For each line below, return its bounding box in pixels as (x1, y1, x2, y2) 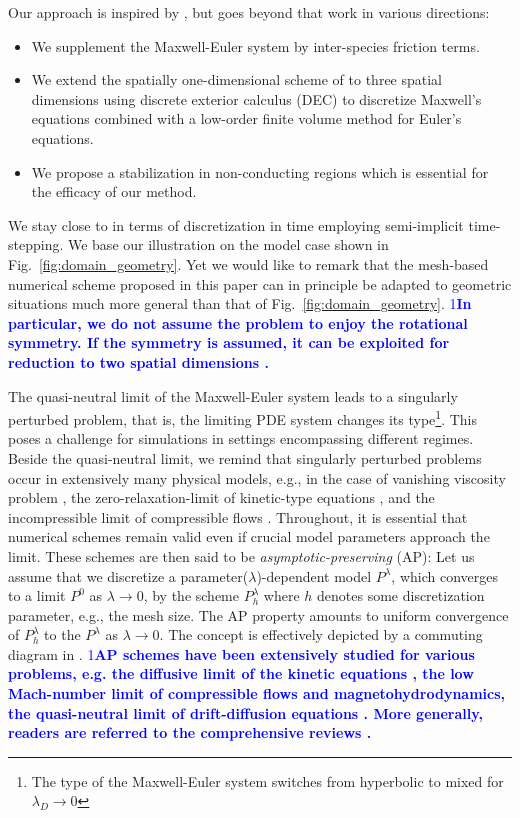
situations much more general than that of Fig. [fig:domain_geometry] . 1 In (8, 293, 472, 314)
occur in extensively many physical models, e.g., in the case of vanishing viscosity (8, 467, 506, 488)
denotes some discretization (317, 585, 485, 606)
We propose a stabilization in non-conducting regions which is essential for (31, 161, 489, 182)
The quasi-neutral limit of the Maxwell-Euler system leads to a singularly (8, 385, 458, 406)
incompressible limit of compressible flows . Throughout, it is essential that (8, 506, 468, 527)
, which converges (391, 565, 498, 586)
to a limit (8, 585, 66, 606)
